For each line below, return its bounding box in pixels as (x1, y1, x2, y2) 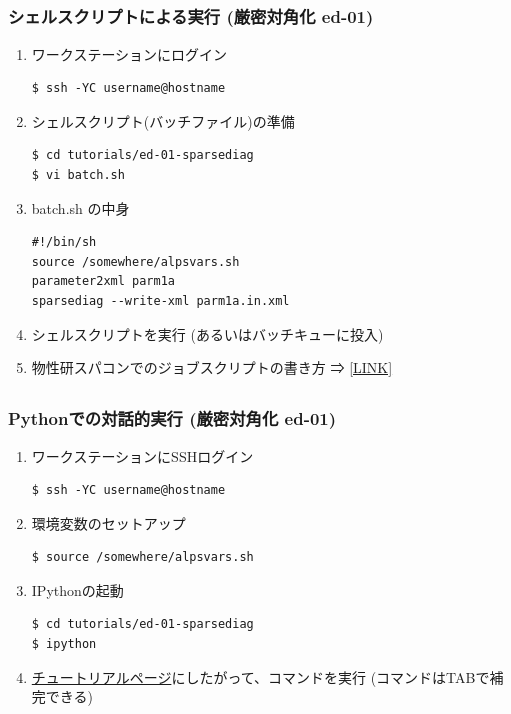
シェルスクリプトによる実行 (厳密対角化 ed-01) (8, 4, 374, 29)
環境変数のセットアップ (31, 512, 186, 533)
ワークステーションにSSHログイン (31, 445, 254, 466)
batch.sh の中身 (31, 197, 130, 218)
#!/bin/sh (31, 235, 97, 250)
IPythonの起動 (31, 579, 124, 600)
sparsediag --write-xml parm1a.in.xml (31, 294, 290, 309)
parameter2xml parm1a (31, 274, 175, 289)
